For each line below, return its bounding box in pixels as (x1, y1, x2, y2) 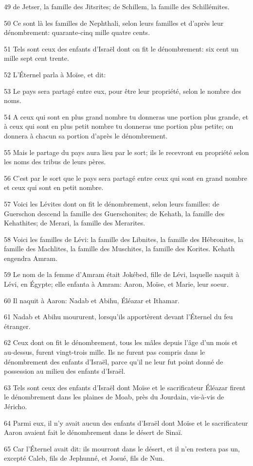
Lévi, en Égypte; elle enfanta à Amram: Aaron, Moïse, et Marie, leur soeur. (4, 279, 229, 289)
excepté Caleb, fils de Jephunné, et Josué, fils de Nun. (4, 453, 164, 463)
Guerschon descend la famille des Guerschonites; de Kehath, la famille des (4, 208, 225, 218)
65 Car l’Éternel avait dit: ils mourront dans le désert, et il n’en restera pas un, (4, 443, 240, 453)
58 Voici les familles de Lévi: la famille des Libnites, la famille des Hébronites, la (4, 234, 244, 244)
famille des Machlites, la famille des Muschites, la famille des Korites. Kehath (4, 243, 235, 254)
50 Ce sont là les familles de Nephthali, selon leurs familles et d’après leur (4, 17, 224, 28)
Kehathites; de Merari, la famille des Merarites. (4, 218, 145, 228)
